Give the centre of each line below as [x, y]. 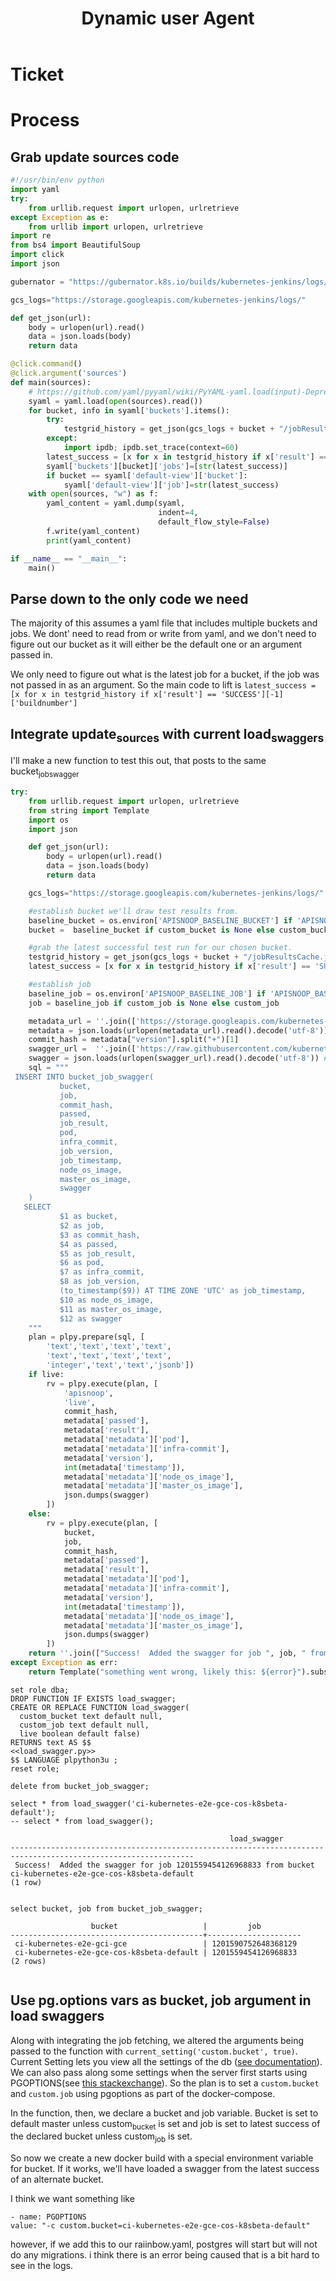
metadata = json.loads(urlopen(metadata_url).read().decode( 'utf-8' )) [178, 1030]
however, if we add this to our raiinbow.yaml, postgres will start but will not [164, 2244]
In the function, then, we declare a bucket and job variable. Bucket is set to [164, 2113]
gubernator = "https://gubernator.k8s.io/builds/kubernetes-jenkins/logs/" [171, 282]
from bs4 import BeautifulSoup [75, 245]
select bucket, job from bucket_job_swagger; [106, 1908]
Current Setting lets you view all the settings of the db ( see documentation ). [166, 2061]
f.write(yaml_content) [93, 531]
